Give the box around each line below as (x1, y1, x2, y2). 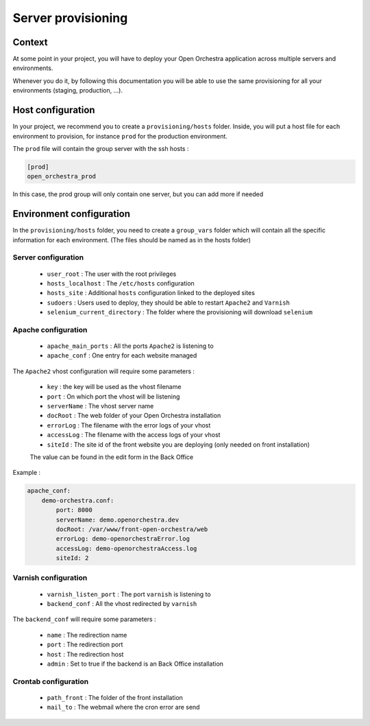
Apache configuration (12, 325, 88, 334)
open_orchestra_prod (27, 172, 96, 180)
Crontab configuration (12, 677, 89, 686)
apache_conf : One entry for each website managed (47, 351, 197, 360)
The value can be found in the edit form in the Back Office (29, 453, 194, 461)
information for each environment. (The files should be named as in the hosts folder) (12, 235, 251, 244)
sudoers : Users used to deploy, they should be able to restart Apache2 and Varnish (47, 298, 291, 307)
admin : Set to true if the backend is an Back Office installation (47, 659, 224, 668)
